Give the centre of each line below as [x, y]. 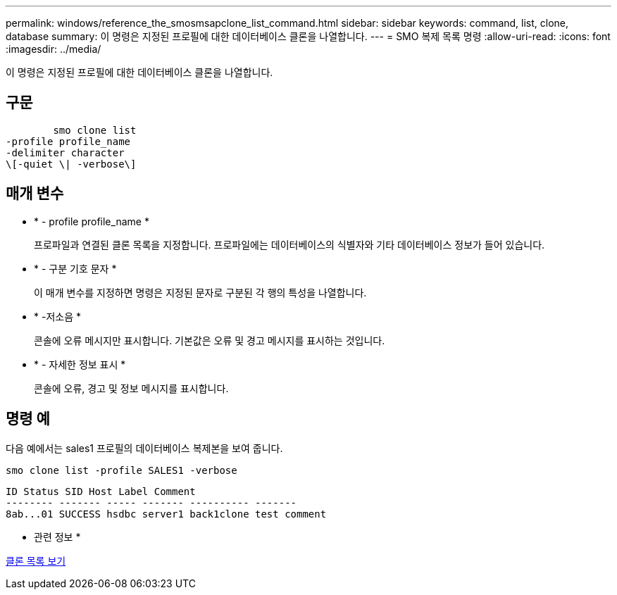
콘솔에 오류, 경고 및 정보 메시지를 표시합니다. [131, 388]
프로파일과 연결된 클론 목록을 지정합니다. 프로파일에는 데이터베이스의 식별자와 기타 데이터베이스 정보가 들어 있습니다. [289, 244]
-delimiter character [65, 152]
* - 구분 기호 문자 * [75, 268]
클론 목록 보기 [36, 560]
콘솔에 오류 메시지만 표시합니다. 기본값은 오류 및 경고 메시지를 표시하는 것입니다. [210, 340]
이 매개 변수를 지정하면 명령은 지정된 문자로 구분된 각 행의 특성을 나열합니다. [200, 292]
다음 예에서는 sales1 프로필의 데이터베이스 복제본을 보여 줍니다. [144, 448]
